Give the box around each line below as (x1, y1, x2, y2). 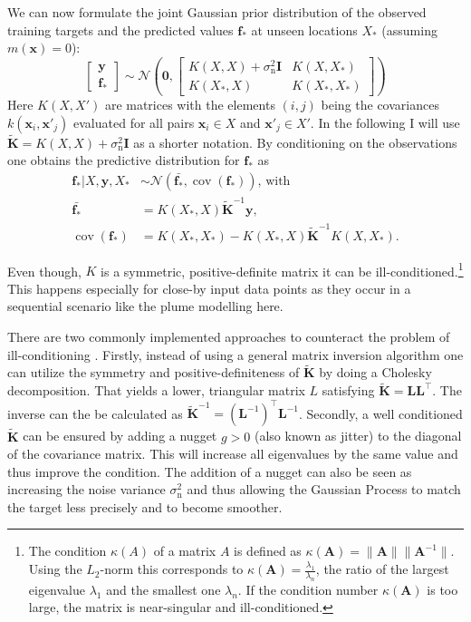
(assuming (381, 20, 437, 39)
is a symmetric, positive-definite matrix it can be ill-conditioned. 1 (101, 258, 464, 280)
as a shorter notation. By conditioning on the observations (133, 132, 457, 151)
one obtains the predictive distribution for (7, 151, 240, 170)
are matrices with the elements (104, 95, 275, 113)
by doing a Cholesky (319, 363, 432, 382)
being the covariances (321, 95, 439, 113)
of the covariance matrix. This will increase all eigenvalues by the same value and (7, 444, 458, 463)
